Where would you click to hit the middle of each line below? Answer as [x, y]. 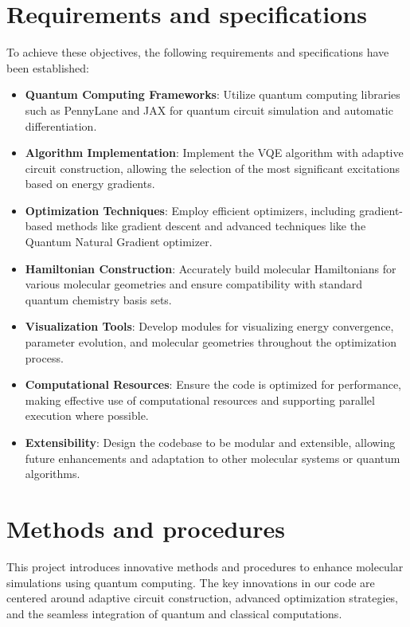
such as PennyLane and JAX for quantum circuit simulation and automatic [209, 110]
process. [44, 357]
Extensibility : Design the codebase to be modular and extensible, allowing [210, 442]
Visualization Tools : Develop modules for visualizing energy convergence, [209, 326]
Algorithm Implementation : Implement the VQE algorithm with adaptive [214, 153]
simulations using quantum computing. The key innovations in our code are [191, 582]
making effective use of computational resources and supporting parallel [200, 400]
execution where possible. [87, 415]
